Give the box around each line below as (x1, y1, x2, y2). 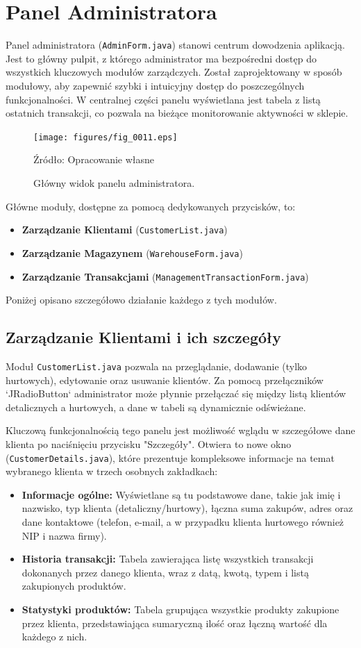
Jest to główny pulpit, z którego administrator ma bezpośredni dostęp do (6, 51, 317, 65)
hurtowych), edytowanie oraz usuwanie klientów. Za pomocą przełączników (6, 372, 324, 387)
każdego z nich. (22, 629, 87, 644)
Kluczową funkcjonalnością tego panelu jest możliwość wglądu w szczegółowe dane (6, 423, 355, 438)
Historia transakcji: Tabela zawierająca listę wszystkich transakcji (22, 551, 314, 566)
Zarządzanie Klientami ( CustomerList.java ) (22, 222, 228, 237)
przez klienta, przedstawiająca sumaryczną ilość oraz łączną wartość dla (22, 615, 328, 630)
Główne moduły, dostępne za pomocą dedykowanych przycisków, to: (6, 199, 296, 213)
